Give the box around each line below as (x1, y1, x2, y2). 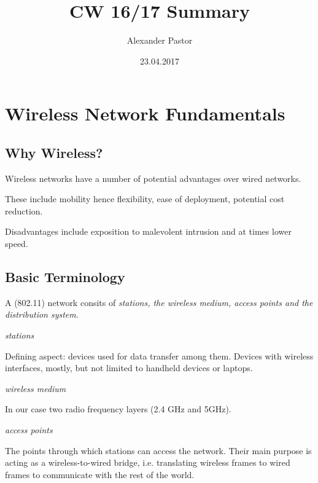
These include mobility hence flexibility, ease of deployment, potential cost (5, 192, 285, 205)
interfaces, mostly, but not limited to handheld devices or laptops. (5, 361, 253, 374)
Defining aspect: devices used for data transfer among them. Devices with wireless (5, 349, 314, 362)
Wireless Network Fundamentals (5, 101, 285, 126)
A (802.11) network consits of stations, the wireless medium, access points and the (5, 296, 313, 308)
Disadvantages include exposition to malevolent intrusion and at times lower (5, 225, 292, 238)
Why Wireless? (5, 143, 103, 162)
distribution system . (5, 308, 79, 321)
